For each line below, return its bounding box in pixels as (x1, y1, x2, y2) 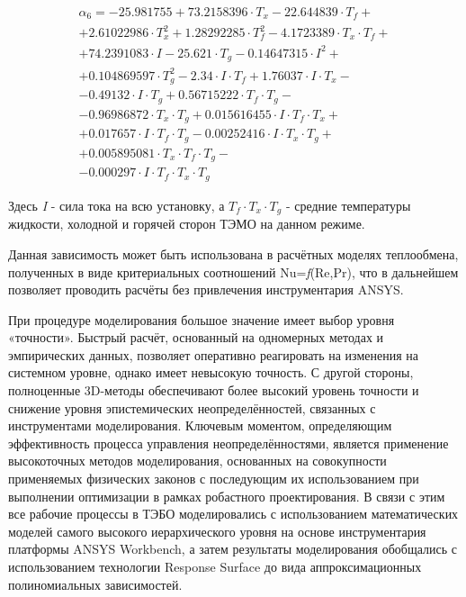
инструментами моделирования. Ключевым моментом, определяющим (8, 416, 392, 435)
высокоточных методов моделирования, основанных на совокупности (8, 451, 387, 470)
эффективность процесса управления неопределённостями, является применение (8, 433, 449, 452)
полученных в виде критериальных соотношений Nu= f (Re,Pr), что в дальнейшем (8, 262, 459, 281)
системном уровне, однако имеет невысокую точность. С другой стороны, (8, 363, 414, 382)
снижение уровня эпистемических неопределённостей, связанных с (8, 398, 376, 417)
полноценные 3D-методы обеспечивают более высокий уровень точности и (8, 381, 419, 400)
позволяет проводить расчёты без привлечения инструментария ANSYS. (8, 280, 404, 299)
